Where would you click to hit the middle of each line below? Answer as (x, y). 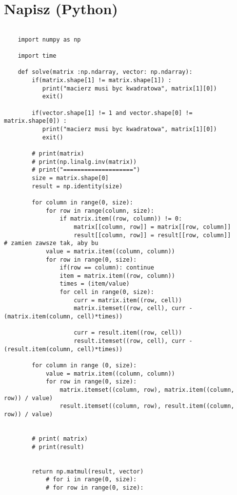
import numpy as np (49, 39)
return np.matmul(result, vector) (88, 471)
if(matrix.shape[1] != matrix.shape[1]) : (102, 80)
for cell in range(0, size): (107, 292)
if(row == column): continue (107, 268)
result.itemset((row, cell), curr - (133, 341)
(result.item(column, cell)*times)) (63, 349)
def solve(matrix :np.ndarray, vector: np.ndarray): (105, 72)
